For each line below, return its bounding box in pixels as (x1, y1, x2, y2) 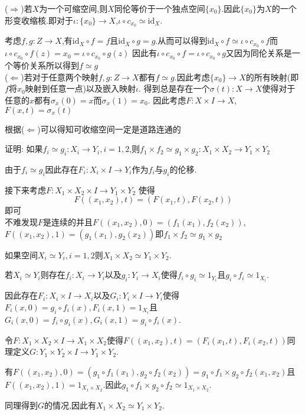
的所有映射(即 (245, 70, 299, 83)
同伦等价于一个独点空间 (114, 2, 205, 14)
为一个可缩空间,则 (39, 2, 108, 14)
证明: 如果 (5, 142, 43, 155)
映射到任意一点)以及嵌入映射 (25, 82, 136, 95)
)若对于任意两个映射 (21, 70, 99, 83)
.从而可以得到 (155, 34, 208, 47)
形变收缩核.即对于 (5, 14, 73, 26)
